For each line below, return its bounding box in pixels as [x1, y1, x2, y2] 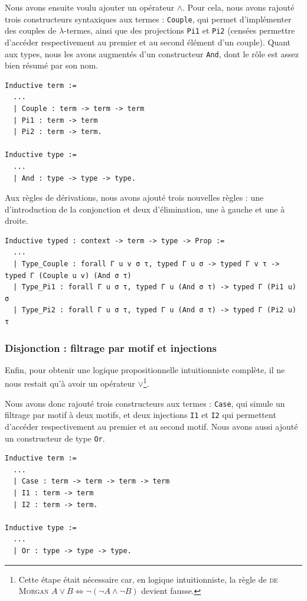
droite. [5, 214, 28, 227]
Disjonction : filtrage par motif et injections [5, 340, 217, 355]
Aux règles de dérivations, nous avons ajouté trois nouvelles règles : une [5, 191, 264, 204]
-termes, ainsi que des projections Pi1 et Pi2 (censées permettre [64, 24, 295, 37]
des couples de [5, 24, 57, 37]
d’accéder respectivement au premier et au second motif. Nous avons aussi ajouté [5, 420, 298, 432]
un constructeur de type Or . [5, 432, 105, 444]
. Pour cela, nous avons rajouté [182, 1, 295, 13]
